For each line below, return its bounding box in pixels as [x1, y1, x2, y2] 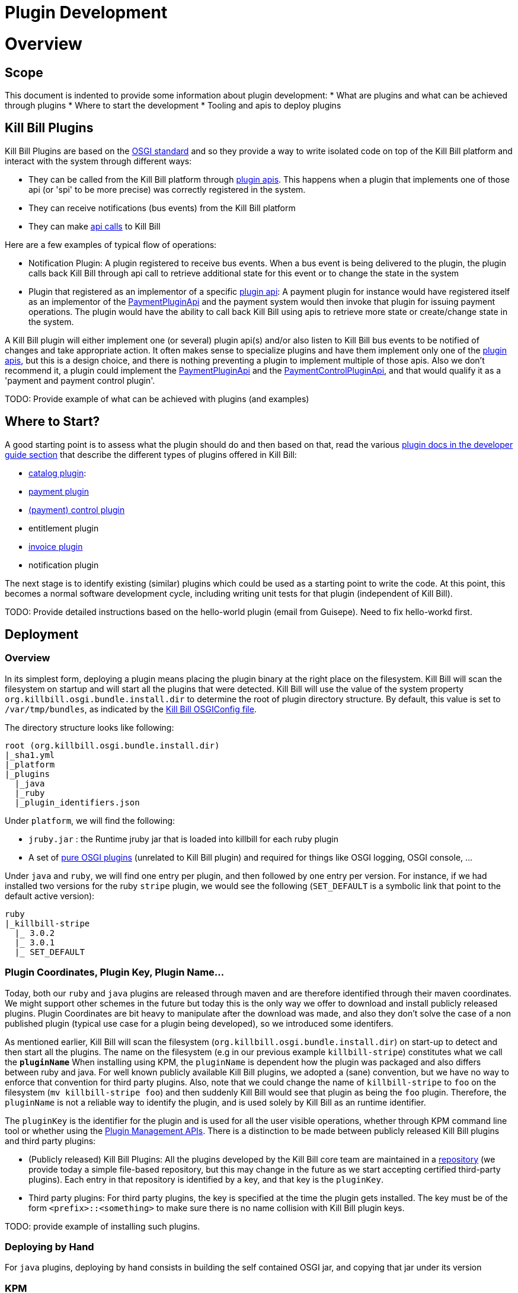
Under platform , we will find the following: [5, 815, 175, 826]
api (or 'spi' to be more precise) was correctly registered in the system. [28, 184, 306, 195]
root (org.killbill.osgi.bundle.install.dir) [5, 740, 220, 750]
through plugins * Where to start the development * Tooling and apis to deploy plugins [5, 100, 341, 110]
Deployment [5, 627, 79, 642]
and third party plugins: [5, 1135, 96, 1146]
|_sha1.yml [5, 750, 55, 760]
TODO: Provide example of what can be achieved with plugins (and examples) [5, 393, 309, 404]
